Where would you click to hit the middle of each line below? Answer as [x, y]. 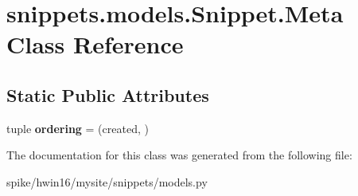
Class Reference [95, 44]
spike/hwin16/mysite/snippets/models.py [107, 181]
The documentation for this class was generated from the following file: [179, 155]
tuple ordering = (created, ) [78, 128]
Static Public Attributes [108, 94]
